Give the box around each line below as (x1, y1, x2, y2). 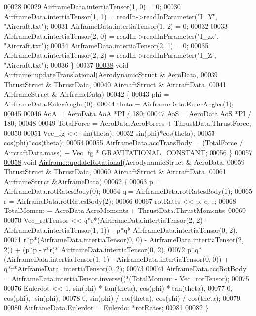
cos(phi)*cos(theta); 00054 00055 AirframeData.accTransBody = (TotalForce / (4, 137, 243, 148)
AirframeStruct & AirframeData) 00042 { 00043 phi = (4, 89, 169, 99)
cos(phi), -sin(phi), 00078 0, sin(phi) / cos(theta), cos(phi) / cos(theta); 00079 (4, 292, 241, 303)
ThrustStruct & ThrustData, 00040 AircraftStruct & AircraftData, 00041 (4, 79, 226, 89)
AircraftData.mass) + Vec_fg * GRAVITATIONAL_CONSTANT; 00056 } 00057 (4, 147, 253, 157)
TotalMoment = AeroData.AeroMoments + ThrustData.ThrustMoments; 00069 (4, 205, 246, 215)
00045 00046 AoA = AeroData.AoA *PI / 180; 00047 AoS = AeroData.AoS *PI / (4, 108, 252, 118)
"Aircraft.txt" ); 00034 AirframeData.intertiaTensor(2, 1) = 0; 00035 (4, 40, 209, 51)
